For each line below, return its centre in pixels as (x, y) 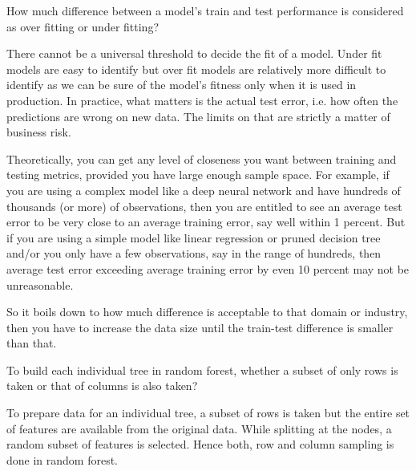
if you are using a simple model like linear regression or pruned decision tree (194, 237)
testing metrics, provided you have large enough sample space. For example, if (198, 175)
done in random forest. (63, 459)
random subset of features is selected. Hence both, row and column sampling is (200, 444)
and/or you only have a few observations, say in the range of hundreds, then (194, 253)
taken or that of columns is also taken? (102, 386)
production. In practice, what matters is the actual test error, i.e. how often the (202, 100)
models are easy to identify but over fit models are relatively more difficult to (196, 69)
